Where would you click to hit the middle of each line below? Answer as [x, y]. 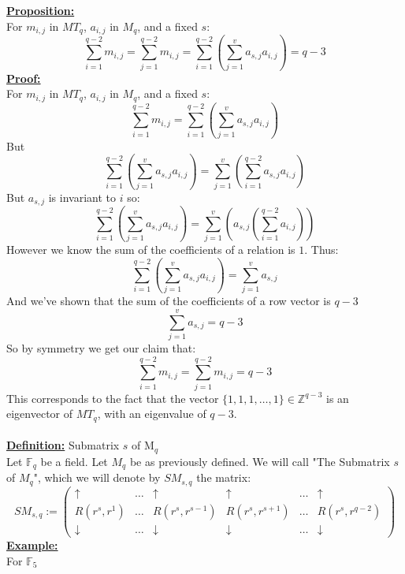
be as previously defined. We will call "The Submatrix [260, 461]
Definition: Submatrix [63, 445]
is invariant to [82, 197]
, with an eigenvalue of [152, 414]
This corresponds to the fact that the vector [113, 398]
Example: [32, 544]
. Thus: [321, 250]
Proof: [24, 78]
